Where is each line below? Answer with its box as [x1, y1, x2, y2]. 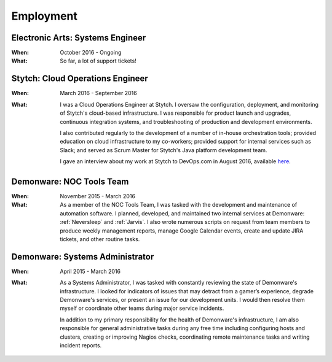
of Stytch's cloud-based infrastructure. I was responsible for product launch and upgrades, [60, 109, 291, 117]
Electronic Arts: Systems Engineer [11, 33, 146, 43]
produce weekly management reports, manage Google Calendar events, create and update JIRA [60, 227, 304, 234]
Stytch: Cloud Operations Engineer [11, 74, 149, 84]
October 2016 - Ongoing [60, 49, 122, 56]
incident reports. [60, 341, 102, 349]
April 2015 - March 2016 [60, 268, 121, 275]
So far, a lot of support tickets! [60, 57, 136, 64]
